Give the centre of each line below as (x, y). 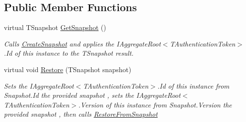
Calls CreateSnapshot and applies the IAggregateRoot (82, 43)
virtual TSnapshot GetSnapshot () (55, 27)
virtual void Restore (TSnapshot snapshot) (68, 69)
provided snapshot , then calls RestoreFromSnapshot (81, 114)
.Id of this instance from (193, 85)
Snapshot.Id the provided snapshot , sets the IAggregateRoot (92, 95)
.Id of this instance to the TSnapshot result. (69, 53)
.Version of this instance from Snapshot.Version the (155, 104)
